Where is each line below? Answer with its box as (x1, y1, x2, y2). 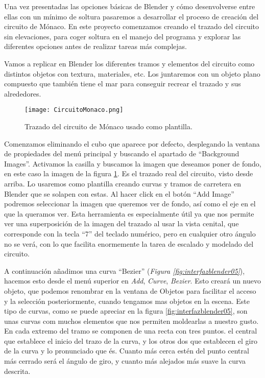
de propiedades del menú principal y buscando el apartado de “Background (4, 148, 239, 159)
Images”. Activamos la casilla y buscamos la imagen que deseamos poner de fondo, (4, 158, 261, 169)
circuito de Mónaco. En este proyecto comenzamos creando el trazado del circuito (4, 21, 259, 32)
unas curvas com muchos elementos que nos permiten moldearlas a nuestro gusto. (4, 315, 259, 326)
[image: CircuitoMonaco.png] (25, 106, 124, 114)
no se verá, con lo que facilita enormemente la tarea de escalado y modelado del (4, 238, 254, 249)
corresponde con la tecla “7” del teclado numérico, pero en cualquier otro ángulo (4, 228, 256, 239)
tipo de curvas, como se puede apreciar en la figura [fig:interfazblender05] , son (4, 305, 248, 316)
